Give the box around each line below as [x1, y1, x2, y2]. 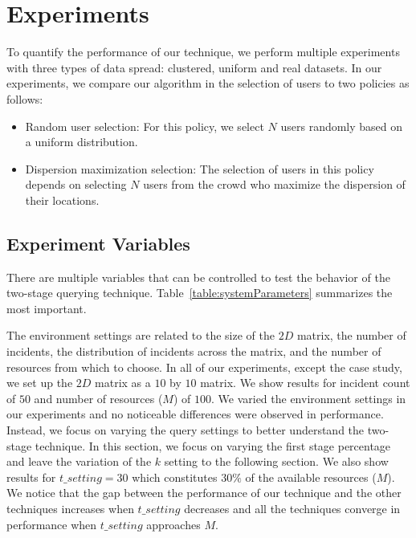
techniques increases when [6, 499, 134, 516]
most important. [6, 300, 87, 316]
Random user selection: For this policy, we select [25, 117, 264, 134]
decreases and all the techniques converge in [184, 499, 401, 516]
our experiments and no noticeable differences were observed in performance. [6, 406, 384, 422]
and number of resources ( [34, 389, 163, 406]
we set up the [6, 374, 73, 391]
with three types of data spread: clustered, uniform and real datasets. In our [6, 59, 382, 75]
